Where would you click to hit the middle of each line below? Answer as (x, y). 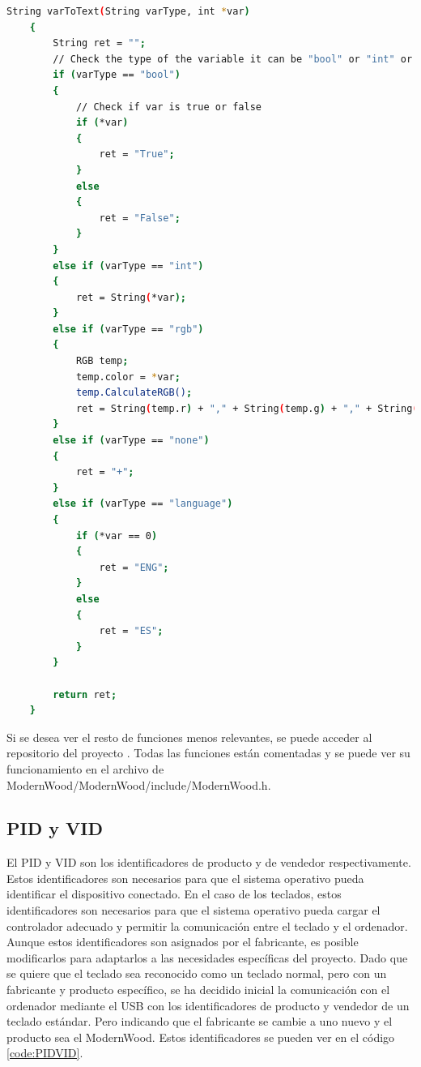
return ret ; (85, 694)
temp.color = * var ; (128, 377)
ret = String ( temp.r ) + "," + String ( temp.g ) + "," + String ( (247, 408)
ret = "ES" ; (131, 631)
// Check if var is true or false (168, 107)
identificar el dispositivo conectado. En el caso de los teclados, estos (174, 894)
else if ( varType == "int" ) (128, 266)
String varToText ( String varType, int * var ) (128, 11)
